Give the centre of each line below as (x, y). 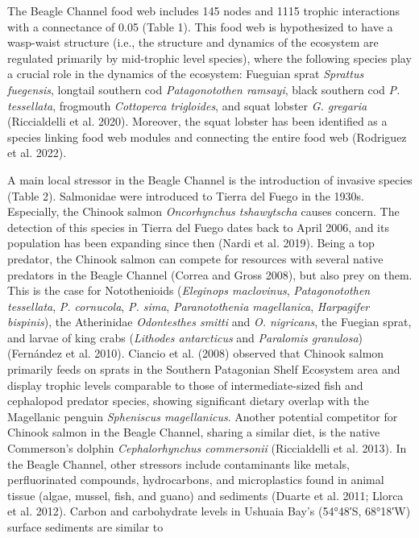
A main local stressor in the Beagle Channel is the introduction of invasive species (210, 179)
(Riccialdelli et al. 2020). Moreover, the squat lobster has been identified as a (197, 121)
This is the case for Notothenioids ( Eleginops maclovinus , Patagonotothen (189, 290)
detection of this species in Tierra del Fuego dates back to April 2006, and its (198, 227)
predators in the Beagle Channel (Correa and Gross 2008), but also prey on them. (210, 274)
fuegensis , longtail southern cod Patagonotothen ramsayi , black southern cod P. (204, 89)
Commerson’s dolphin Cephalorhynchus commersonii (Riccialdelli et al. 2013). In (207, 448)
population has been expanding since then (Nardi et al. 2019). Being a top (191, 243)
